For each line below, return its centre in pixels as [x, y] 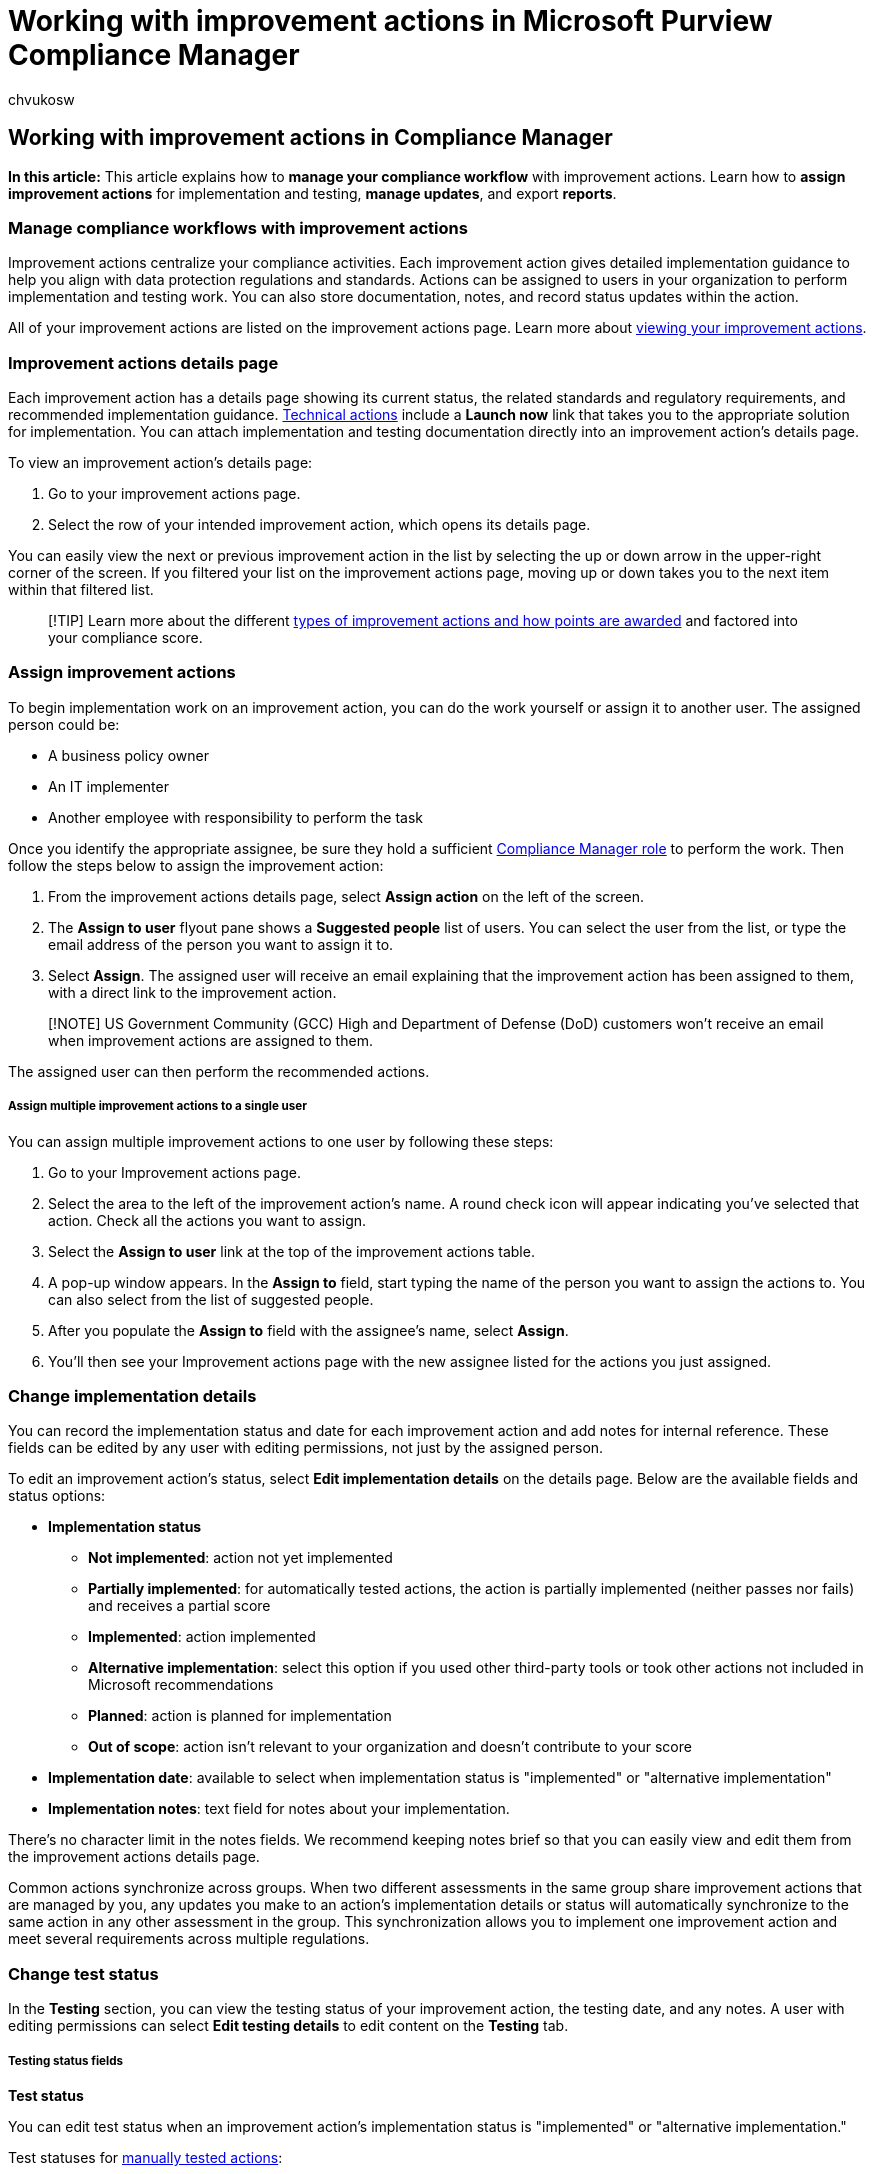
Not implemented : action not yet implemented [240, 1558]
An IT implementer [108, 786]
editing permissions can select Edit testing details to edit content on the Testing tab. [288, 2026]
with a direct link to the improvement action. [192, 992]
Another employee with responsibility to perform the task [235, 817]
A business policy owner [128, 755]
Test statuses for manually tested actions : [145, 2157]
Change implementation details [132, 1396]
